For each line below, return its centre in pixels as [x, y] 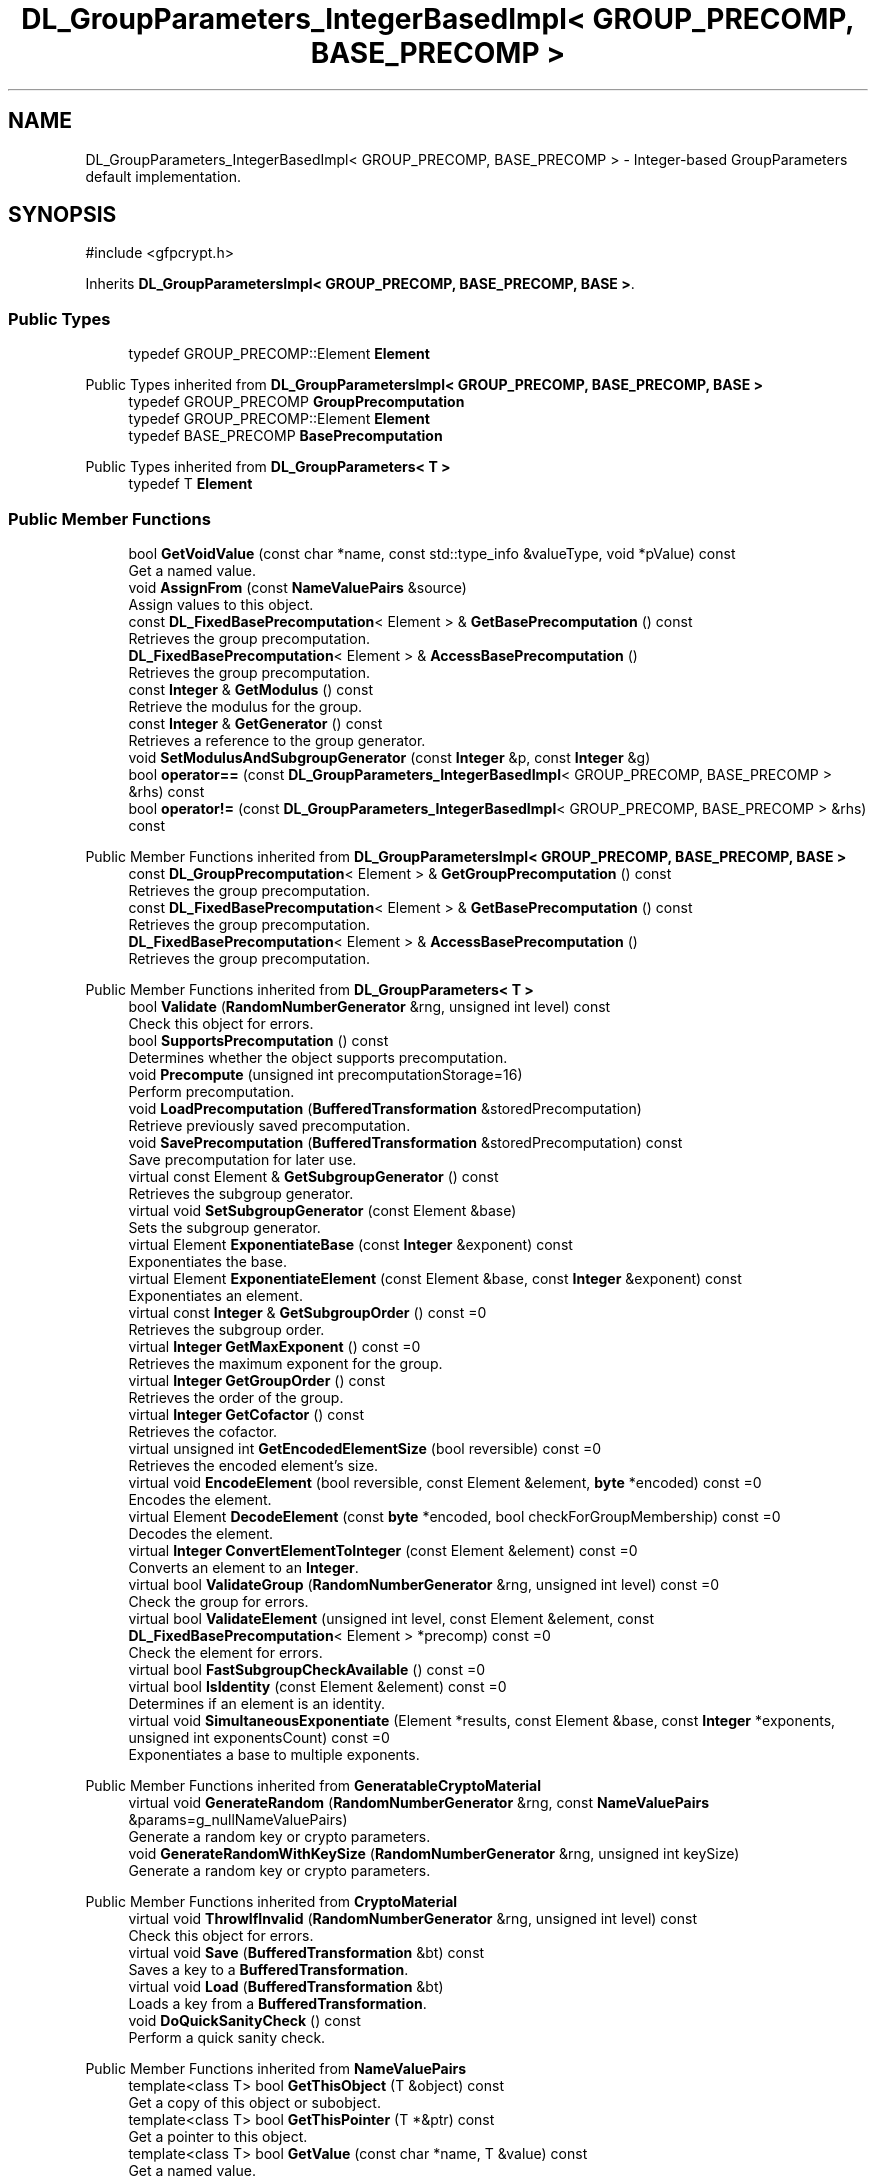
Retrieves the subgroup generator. [241, 1193]
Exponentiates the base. [207, 1261]
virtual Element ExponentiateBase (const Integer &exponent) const [350, 1244]
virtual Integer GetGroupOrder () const [257, 1380]
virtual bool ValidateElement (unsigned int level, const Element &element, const [391, 1618]
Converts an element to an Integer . [243, 1567]
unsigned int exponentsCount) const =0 [259, 1737]
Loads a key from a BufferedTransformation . [277, 2003]
